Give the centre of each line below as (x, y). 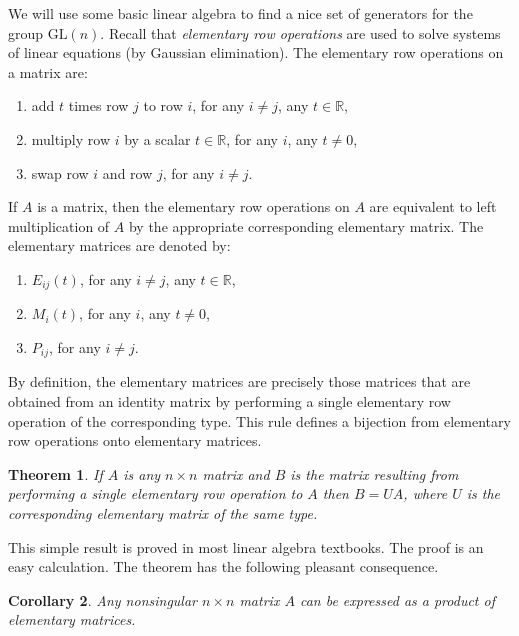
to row (163, 105)
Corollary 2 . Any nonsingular (103, 599)
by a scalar (157, 138)
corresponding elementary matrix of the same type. (163, 513)
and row (127, 172)
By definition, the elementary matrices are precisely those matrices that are (239, 381)
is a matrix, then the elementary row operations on (193, 206)
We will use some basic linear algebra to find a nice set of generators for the (240, 13)
